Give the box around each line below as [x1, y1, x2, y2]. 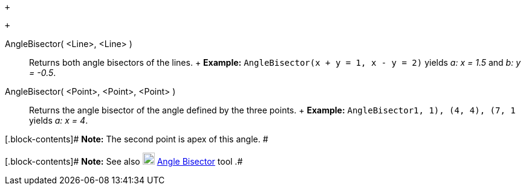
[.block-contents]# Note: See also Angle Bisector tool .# [5, 156, 243, 166]
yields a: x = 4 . [29, 115, 88, 125]
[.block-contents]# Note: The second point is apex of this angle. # [5, 134, 268, 144]
